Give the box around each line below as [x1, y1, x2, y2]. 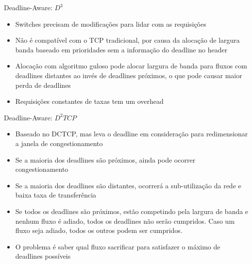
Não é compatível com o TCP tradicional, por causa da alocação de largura [15, 35, 240, 45]
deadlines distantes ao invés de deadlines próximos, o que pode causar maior [15, 70, 242, 80]
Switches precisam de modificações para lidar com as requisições [15, 18, 206, 29]
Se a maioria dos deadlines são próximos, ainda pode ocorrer [15, 154, 196, 165]
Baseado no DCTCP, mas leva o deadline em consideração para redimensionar [15, 129, 248, 139]
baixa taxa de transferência [15, 190, 97, 200]
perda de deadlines [15, 80, 71, 90]
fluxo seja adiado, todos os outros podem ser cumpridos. [15, 225, 183, 235]
